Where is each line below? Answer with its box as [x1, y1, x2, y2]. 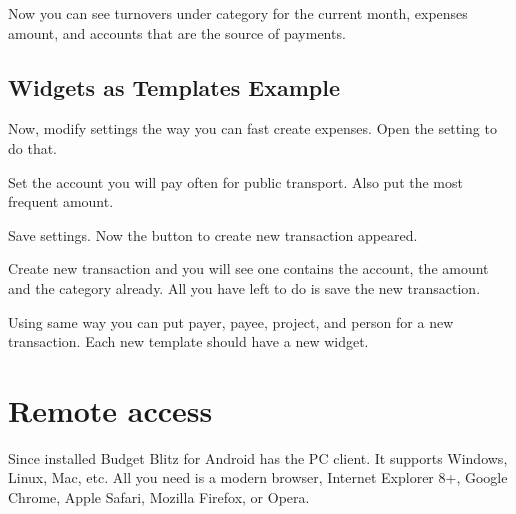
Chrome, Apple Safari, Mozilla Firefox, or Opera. [8, 487, 310, 508]
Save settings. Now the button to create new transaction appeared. [8, 224, 418, 245]
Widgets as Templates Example [8, 71, 341, 102]
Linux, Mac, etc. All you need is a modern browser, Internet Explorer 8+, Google [8, 467, 508, 488]
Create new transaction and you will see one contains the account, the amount [8, 258, 489, 279]
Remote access [8, 389, 213, 430]
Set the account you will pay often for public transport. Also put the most [8, 171, 463, 192]
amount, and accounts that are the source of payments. [8, 22, 346, 43]
